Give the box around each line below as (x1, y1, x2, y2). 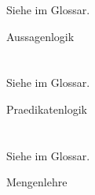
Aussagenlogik (6, 28, 75, 44)
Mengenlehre (6, 174, 68, 190)
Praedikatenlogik (6, 100, 87, 117)
